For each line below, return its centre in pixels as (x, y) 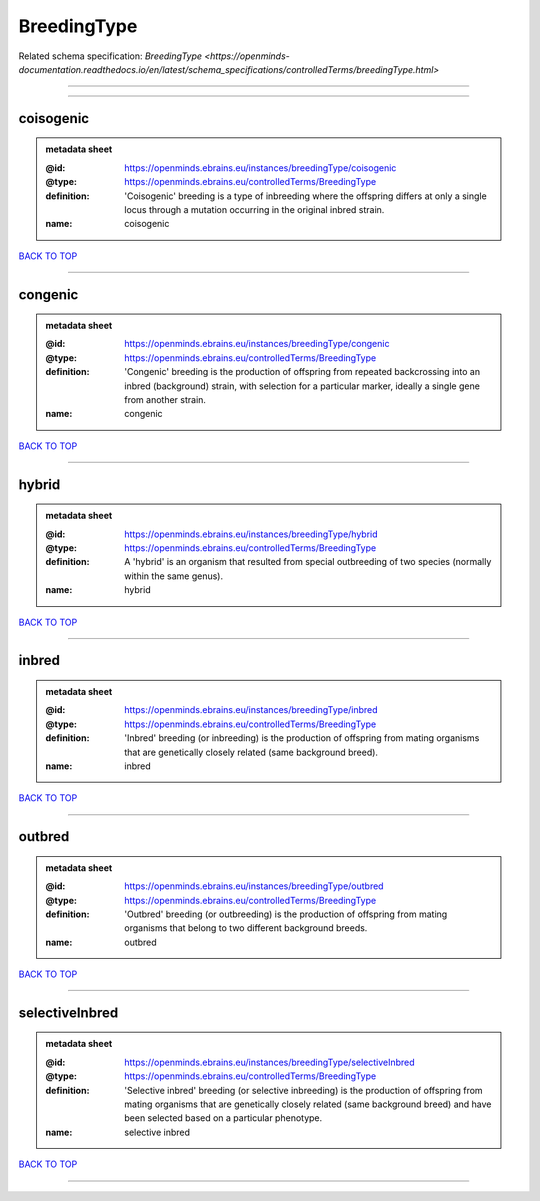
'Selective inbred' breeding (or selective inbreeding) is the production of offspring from (304, 1090)
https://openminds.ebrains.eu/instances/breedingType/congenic (257, 344)
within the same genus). (174, 576)
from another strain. (165, 400)
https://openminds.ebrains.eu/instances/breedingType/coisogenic (260, 167)
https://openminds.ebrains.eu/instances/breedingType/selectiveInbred (269, 1062)
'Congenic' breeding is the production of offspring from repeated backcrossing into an (302, 372)
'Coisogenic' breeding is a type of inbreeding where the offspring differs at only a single (305, 196)
